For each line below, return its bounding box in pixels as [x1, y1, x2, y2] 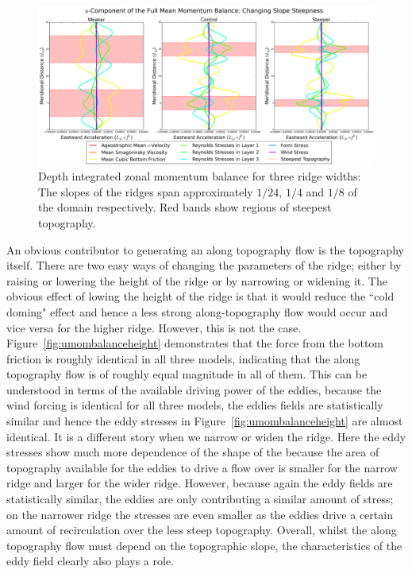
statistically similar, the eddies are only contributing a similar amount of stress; [6, 491, 394, 507]
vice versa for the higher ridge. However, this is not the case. [6, 319, 302, 335]
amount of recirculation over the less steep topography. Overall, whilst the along [6, 522, 397, 538]
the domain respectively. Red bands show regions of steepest [38, 199, 332, 215]
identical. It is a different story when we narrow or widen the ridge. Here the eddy [6, 428, 406, 444]
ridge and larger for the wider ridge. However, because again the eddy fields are [6, 475, 393, 491]
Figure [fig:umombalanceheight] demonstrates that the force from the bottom [6, 335, 383, 351]
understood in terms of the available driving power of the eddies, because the [6, 381, 382, 398]
